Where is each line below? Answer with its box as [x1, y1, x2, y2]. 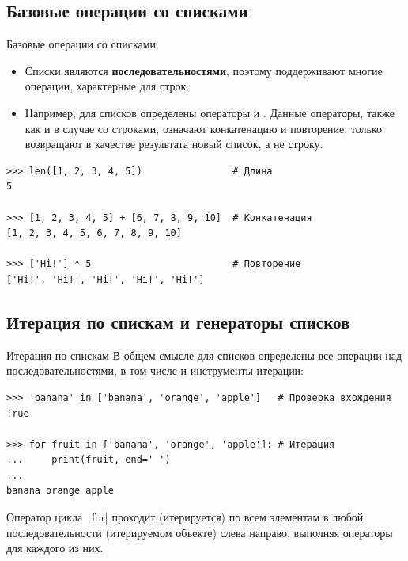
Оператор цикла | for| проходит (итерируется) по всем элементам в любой [6, 509, 364, 525]
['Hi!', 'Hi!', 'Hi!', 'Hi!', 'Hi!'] [6, 273, 205, 285]
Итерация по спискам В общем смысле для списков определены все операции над [6, 346, 402, 363]
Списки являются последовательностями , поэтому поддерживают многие [25, 62, 383, 78]
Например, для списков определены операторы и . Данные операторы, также [25, 104, 395, 120]
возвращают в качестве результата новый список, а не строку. [25, 135, 323, 152]
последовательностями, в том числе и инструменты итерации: [6, 362, 304, 379]
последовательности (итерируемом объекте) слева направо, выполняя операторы [6, 524, 393, 540]
